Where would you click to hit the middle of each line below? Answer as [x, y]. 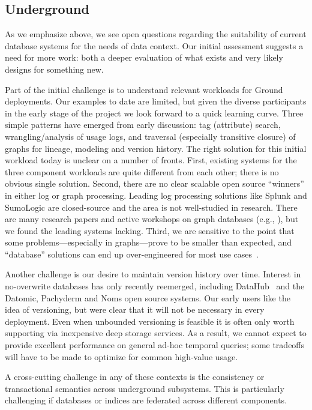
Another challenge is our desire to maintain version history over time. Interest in [153, 274]
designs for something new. [54, 69]
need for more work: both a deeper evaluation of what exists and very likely [144, 57]
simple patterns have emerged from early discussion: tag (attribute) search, [143, 125]
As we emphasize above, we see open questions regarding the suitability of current [156, 34]
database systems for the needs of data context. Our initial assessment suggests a [154, 45]
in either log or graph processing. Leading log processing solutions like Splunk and [156, 195]
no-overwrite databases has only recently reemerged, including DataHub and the [155, 286]
